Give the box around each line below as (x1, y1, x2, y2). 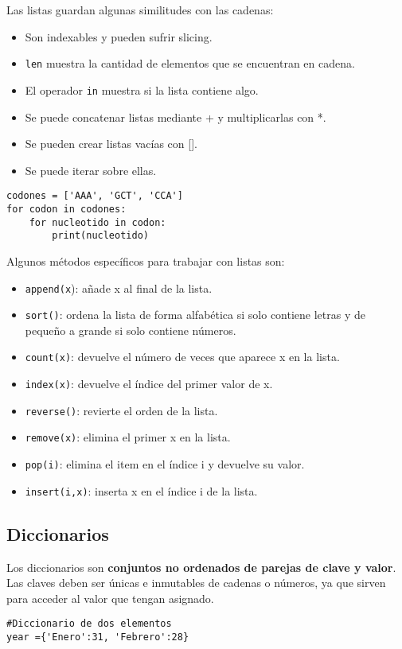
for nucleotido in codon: (29, 216, 166, 228)
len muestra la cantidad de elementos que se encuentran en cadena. (25, 55, 355, 72)
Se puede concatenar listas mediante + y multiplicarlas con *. (25, 108, 326, 125)
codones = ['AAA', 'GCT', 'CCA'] (6, 190, 183, 202)
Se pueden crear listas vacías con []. (25, 135, 197, 152)
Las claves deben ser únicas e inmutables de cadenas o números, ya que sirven (6, 574, 386, 591)
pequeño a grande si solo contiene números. (25, 321, 236, 338)
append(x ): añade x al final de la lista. (25, 279, 213, 296)
